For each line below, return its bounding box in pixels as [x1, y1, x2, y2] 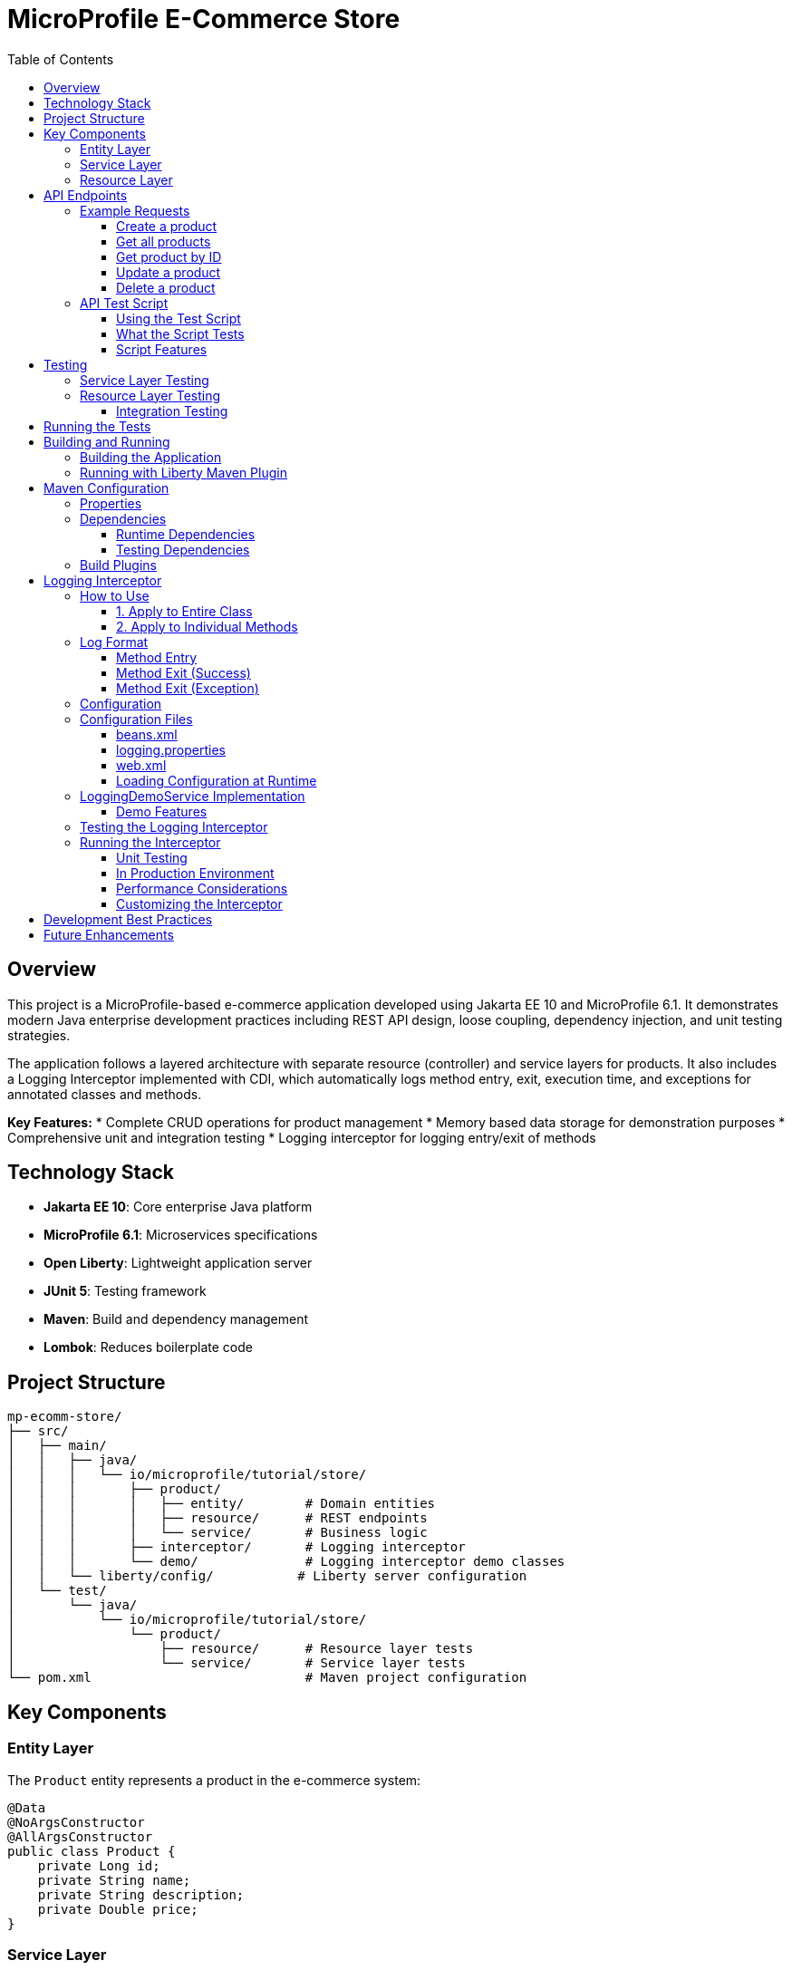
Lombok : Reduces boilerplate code [43, 1339, 253, 1356]
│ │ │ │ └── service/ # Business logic [7, 1525, 428, 1540]
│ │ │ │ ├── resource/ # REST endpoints [7, 1511, 428, 1526]
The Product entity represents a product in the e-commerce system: [7, 1772, 421, 1788]
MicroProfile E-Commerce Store [7, 4, 401, 34]
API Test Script [80, 295, 169, 311]
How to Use [80, 587, 150, 604]
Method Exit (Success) [116, 664, 251, 681]
